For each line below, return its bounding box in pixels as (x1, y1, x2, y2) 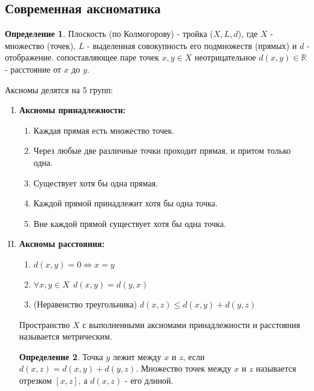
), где (238, 27, 258, 40)
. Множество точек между (136, 362, 232, 375)
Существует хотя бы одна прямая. (33, 176, 159, 189)
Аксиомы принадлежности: (19, 103, 126, 116)
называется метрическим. (19, 330, 113, 343)
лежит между (113, 350, 162, 363)
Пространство (19, 318, 70, 330)
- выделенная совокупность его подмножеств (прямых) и (87, 39, 297, 51)
